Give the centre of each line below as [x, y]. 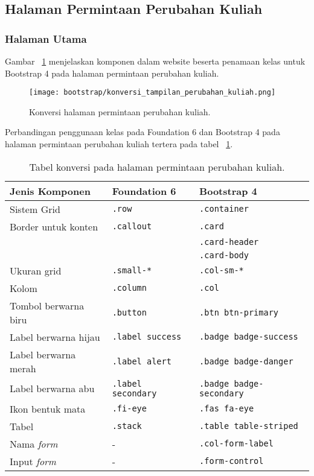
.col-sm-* [222, 271]
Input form [33, 461]
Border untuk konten [54, 226]
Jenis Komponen [50, 191]
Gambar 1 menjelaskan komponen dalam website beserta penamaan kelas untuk [155, 61]
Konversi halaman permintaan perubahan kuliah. [120, 111]
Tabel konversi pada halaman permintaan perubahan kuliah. [157, 167]
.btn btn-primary [239, 312]
